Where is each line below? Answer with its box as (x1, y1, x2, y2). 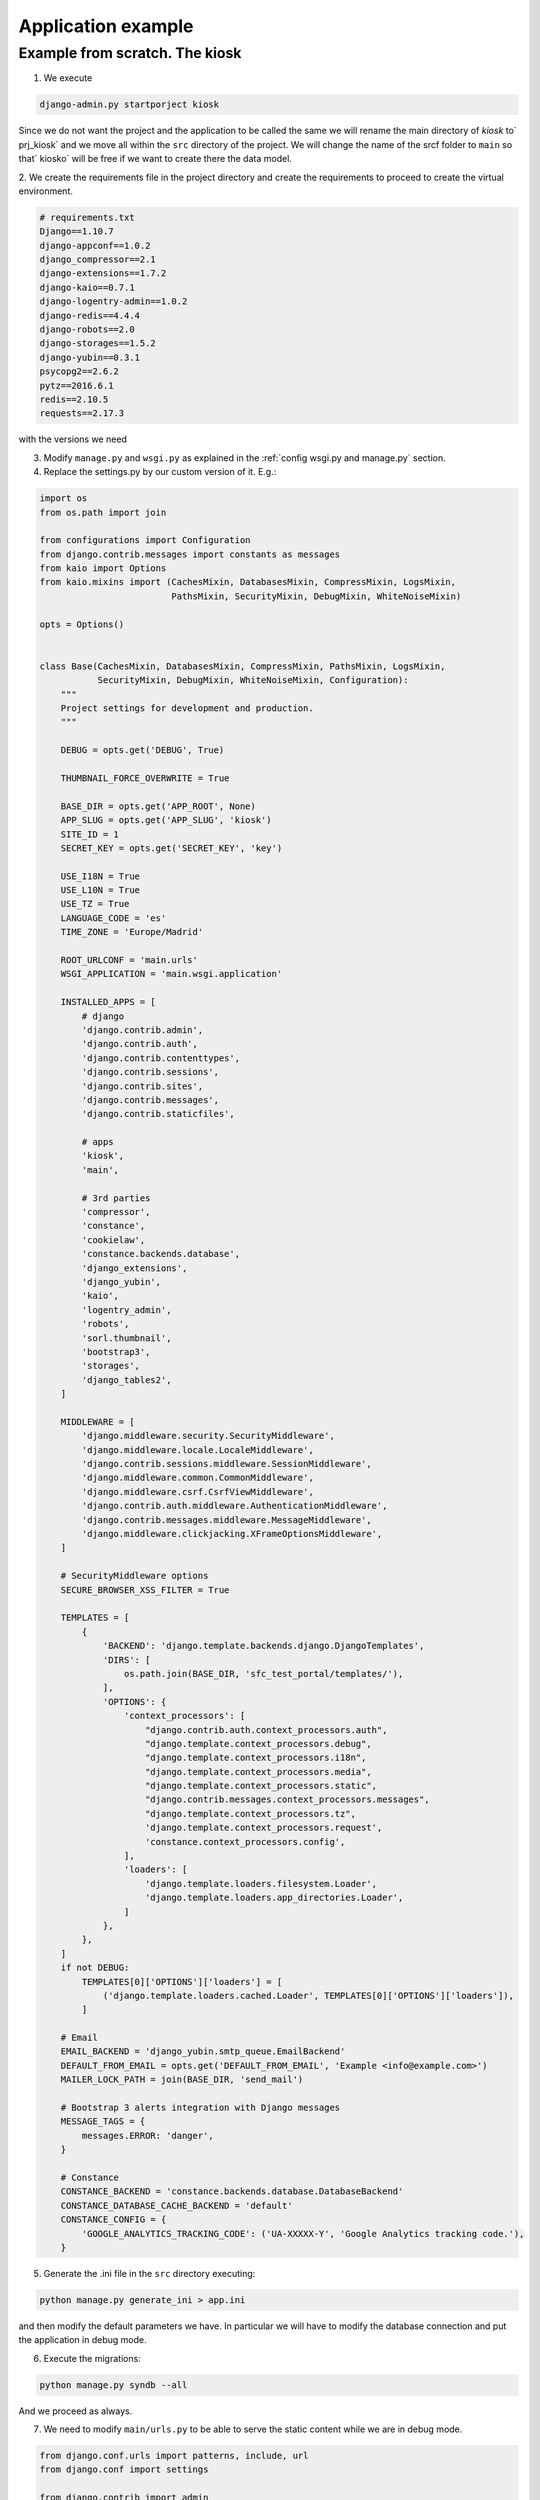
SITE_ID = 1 (60, 828, 120, 840)
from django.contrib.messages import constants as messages (39, 548, 341, 560)
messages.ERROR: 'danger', (81, 2130, 214, 2141)
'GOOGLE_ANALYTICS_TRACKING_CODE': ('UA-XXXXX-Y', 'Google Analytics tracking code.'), (81, 2228, 525, 2239)
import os (39, 493, 88, 504)
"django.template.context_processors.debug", (145, 1738, 372, 1749)
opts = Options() (39, 618, 125, 630)
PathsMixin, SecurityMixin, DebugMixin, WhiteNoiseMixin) (171, 590, 462, 602)
